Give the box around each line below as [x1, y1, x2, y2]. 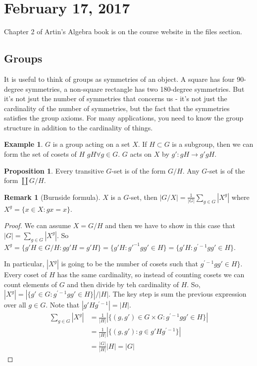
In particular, [4, 258, 45, 269]
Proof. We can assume [4, 220, 71, 231]
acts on [130, 149, 152, 159]
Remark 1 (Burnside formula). [4, 191, 101, 202]
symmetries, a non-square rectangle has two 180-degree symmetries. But [25, 83, 245, 94]
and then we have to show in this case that [105, 220, 235, 231]
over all [4, 300, 26, 310]
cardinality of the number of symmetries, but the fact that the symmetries [4, 103, 230, 113]
